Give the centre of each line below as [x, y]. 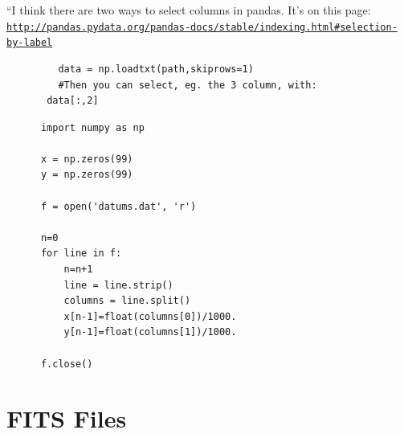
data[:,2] [73, 101]
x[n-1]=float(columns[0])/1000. [150, 316]
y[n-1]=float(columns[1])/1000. [150, 332]
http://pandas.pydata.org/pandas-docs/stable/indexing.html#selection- [202, 27]
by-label [30, 43]
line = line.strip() [118, 285]
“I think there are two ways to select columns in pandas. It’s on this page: [189, 10]
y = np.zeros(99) [87, 175]
